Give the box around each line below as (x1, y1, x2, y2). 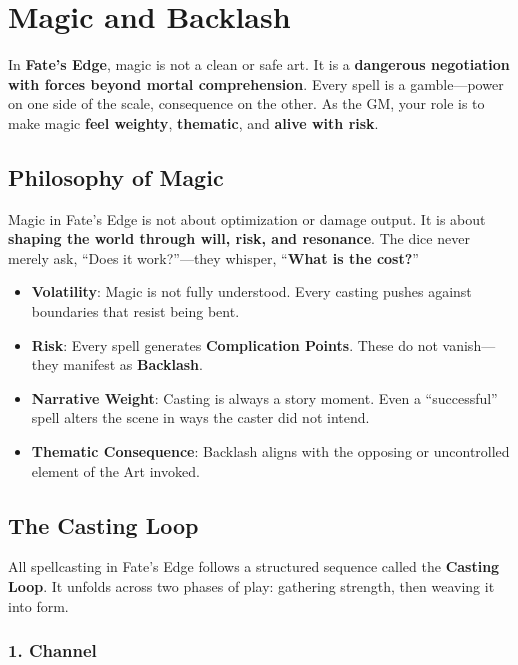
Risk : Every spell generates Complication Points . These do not (31, 334, 438, 355)
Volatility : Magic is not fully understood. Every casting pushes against (31, 281, 472, 302)
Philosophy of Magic (8, 161, 224, 192)
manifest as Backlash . (63, 354, 203, 375)
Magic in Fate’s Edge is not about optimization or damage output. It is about (8, 208, 486, 229)
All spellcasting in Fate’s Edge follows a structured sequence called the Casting (8, 556, 500, 577)
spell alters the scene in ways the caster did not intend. (31, 407, 370, 428)
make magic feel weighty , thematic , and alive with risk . (8, 112, 379, 133)
